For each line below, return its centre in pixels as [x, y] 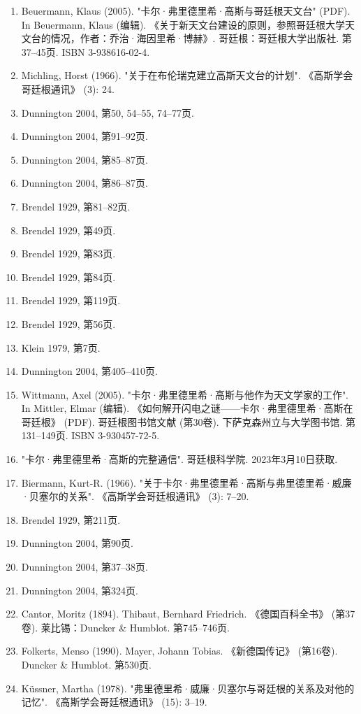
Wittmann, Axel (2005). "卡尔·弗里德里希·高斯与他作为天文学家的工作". [185, 394]
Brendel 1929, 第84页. [68, 277]
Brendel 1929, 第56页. [68, 323]
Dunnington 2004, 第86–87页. [84, 183]
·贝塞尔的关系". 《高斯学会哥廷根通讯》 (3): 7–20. [135, 496]
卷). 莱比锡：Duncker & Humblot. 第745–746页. [125, 627]
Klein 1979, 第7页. [61, 347]
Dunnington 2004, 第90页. [77, 543]
